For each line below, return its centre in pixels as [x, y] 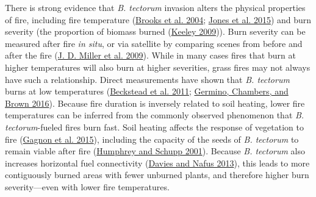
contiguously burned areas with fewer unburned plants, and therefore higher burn [157, 175]
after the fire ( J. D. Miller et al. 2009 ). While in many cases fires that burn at [150, 55]
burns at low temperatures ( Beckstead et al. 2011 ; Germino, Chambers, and [147, 91]
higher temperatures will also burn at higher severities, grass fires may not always [158, 67]
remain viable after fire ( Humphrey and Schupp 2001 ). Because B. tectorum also [155, 151]
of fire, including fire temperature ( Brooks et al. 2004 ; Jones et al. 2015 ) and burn [158, 19]
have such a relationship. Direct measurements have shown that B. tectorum [147, 79]
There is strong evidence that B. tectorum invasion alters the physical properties [155, 7]
